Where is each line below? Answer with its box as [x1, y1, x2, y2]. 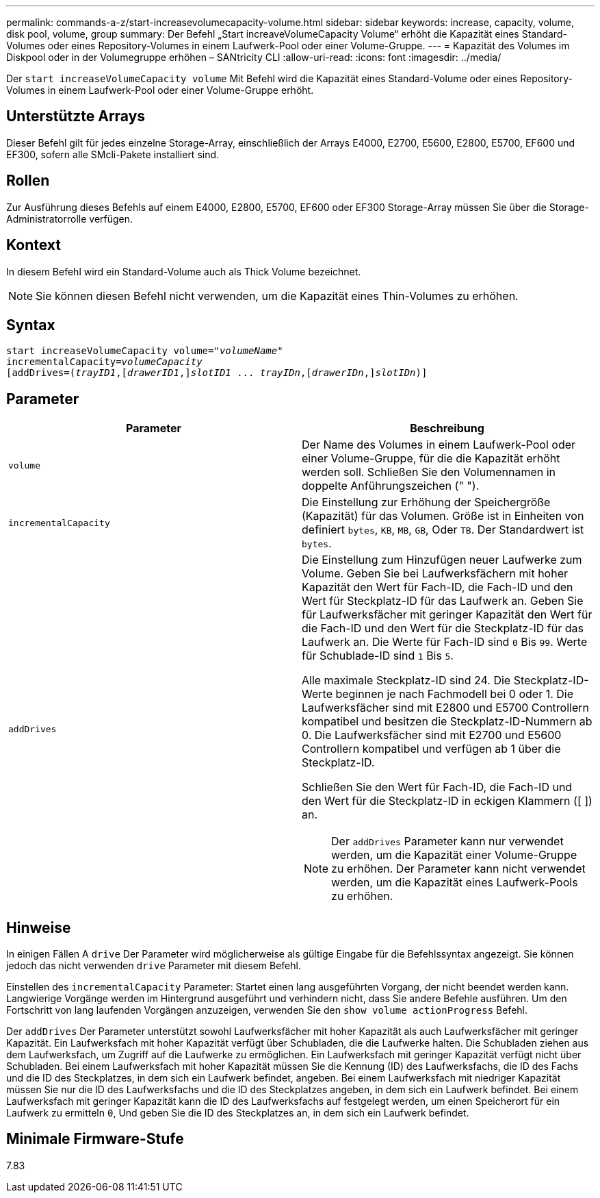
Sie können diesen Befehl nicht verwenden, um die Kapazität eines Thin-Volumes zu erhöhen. [36, 288, 519, 303]
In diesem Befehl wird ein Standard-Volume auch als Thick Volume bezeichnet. [6, 265, 361, 277]
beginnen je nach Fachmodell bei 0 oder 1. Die [335, 687, 574, 701]
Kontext [6, 236, 61, 254]
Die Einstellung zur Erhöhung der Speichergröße [302, 495, 551, 510]
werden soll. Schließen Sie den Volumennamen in [302, 465, 556, 479]
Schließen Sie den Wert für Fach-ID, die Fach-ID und [302, 780, 573, 795]
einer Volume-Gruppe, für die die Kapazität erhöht [302, 451, 560, 466]
